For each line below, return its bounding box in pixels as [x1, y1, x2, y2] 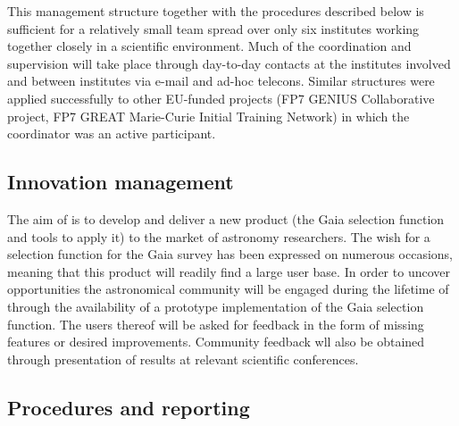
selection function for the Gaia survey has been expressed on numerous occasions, [7, 245, 454, 263]
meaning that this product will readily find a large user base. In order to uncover [7, 262, 450, 280]
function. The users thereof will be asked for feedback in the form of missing [7, 314, 424, 333]
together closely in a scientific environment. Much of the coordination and [7, 37, 412, 55]
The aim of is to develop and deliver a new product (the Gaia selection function [7, 209, 445, 228]
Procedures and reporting [7, 393, 250, 421]
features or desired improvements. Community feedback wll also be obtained [7, 332, 425, 351]
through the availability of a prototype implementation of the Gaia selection [7, 297, 424, 315]
